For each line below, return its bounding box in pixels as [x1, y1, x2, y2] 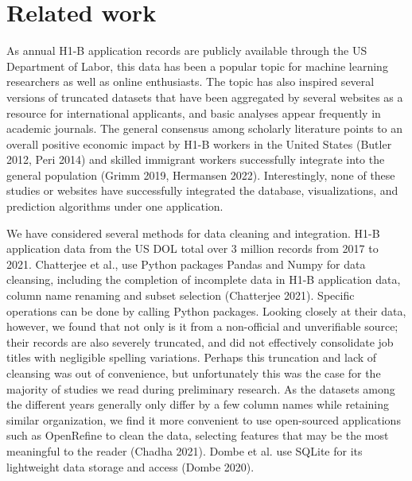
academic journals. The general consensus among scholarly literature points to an [6, 120, 403, 137]
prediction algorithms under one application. [6, 198, 223, 215]
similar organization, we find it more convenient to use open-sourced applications [6, 411, 401, 428]
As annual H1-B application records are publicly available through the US [6, 42, 367, 59]
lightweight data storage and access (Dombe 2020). [6, 458, 255, 475]
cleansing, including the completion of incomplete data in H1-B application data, [6, 271, 401, 288]
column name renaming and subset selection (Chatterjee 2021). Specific [6, 287, 355, 304]
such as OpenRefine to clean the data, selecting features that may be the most [6, 427, 389, 444]
